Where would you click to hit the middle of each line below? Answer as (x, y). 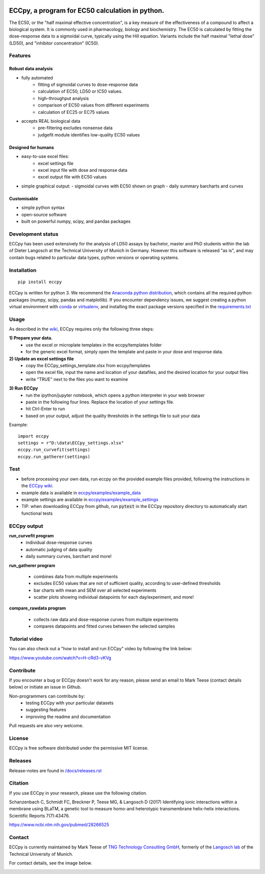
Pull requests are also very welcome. (46, 726)
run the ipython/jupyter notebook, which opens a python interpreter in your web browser (115, 395)
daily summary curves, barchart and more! (69, 556)
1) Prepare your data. (31, 338)
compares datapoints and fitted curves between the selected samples (104, 626)
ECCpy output (26, 526)
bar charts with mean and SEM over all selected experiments (95, 590)
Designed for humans (31, 147)
